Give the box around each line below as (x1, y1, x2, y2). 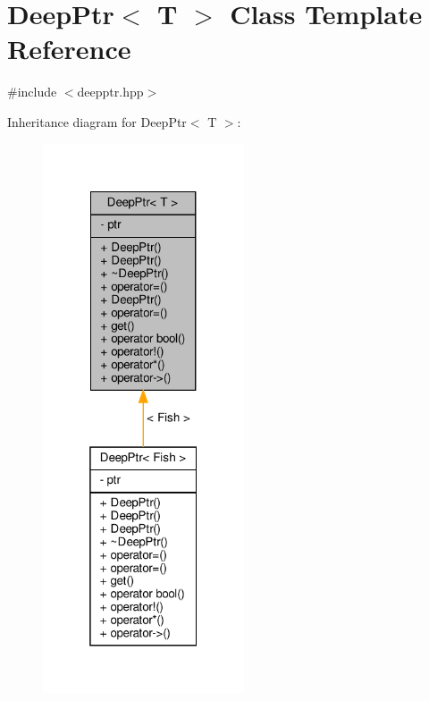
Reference (7, 30, 131, 67)
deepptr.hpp (77, 82, 144, 101)
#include (7, 82, 57, 101)
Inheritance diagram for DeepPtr (7, 112, 187, 131)
